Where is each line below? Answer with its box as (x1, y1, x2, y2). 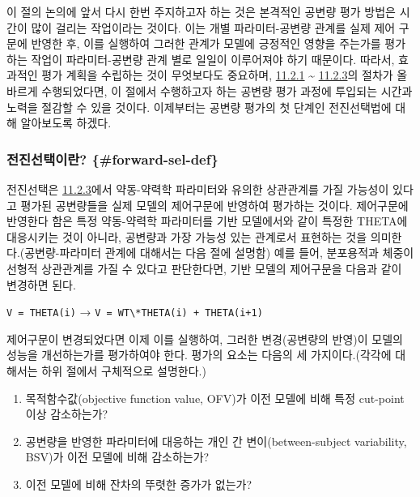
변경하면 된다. (6, 276, 76, 293)
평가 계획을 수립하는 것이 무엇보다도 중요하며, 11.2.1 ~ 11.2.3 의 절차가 (41, 66, 393, 84)
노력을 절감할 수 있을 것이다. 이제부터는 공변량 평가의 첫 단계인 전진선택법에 (6, 98, 392, 115)
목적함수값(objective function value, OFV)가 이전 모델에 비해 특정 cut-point (25, 389, 405, 406)
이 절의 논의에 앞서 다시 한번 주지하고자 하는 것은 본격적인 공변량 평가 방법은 (6, 3, 396, 19)
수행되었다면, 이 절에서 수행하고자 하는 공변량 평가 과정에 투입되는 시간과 (41, 82, 413, 99)
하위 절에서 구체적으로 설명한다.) (41, 362, 206, 379)
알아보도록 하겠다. (20, 114, 112, 131)
